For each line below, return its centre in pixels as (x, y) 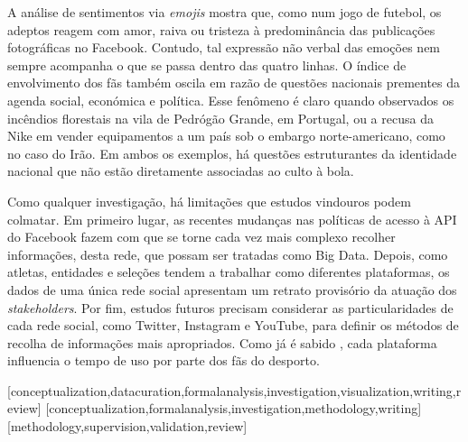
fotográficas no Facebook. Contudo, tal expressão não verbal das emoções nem (224, 47)
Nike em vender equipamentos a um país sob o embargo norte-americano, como (226, 136)
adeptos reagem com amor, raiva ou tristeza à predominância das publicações (221, 29)
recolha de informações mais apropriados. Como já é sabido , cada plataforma (222, 342)
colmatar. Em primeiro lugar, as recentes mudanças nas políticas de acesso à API (232, 219)
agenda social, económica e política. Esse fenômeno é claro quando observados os (231, 100)
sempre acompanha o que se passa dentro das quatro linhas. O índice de (207, 64)
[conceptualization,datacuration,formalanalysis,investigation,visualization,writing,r (234, 390)
